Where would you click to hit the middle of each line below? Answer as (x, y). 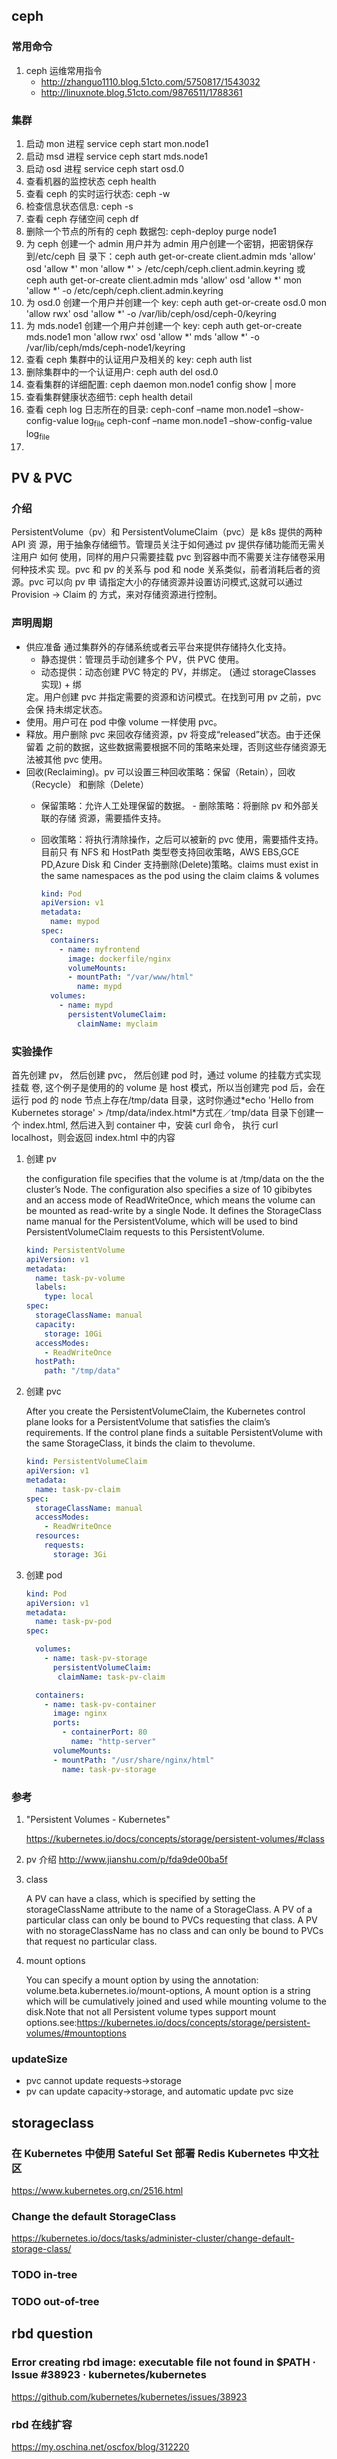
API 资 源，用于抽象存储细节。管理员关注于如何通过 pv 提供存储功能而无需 (164, 545)
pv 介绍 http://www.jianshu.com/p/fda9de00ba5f (126, 1859)
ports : (66, 1723)
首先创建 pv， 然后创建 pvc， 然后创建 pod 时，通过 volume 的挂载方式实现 (166, 1075)
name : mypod (74, 922)
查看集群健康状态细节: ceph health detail (109, 396)
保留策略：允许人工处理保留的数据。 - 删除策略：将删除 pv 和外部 (175, 805)
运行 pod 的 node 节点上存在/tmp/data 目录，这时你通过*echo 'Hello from (162, 1100)
